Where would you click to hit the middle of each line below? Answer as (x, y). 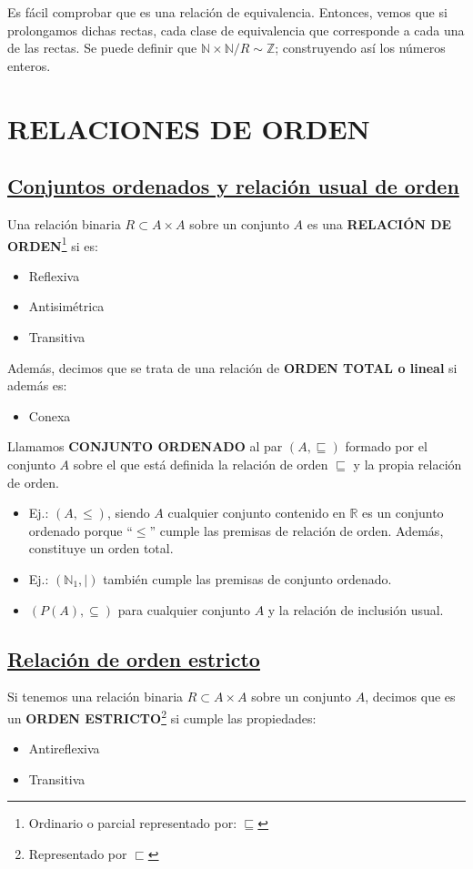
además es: (37, 385)
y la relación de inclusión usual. (356, 609)
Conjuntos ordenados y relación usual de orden (233, 186)
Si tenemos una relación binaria (96, 697)
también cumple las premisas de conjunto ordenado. (247, 578)
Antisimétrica (66, 306)
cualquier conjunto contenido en (257, 513)
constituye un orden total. (101, 548)
